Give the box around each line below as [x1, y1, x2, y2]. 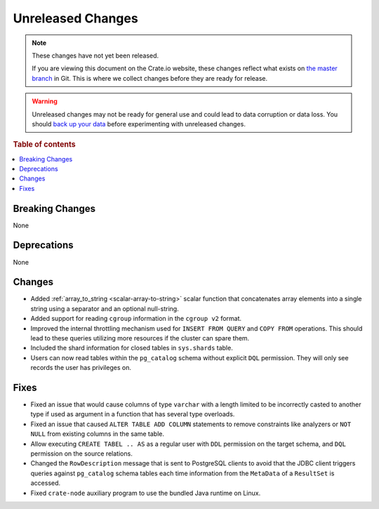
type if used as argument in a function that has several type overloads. [30, 410, 235, 418]
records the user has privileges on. [30, 364, 131, 372]
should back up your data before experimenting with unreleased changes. [32, 119, 246, 128]
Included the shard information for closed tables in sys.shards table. [30, 344, 233, 352]
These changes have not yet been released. [32, 51, 159, 60]
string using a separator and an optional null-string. [30, 304, 179, 312]
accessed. [30, 479, 61, 487]
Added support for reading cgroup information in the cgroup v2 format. [30, 315, 242, 323]
